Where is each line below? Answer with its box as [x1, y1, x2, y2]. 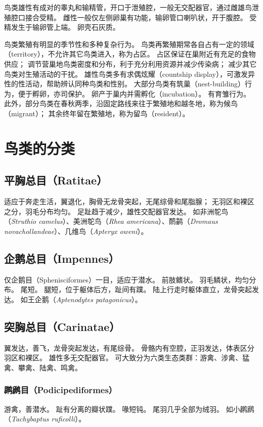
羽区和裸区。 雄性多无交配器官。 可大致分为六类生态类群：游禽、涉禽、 [4, 352, 243, 363]
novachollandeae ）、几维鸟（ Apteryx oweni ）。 [4, 225, 148, 236]
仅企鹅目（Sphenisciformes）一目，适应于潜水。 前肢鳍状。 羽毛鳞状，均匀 [4, 274, 249, 284]
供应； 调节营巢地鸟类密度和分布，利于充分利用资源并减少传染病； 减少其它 [4, 58, 257, 69]
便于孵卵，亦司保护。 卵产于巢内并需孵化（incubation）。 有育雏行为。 [18, 88, 250, 99]
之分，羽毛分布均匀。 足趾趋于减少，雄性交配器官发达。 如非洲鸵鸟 [4, 206, 229, 216]
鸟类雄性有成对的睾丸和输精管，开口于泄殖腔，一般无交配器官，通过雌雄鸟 [4, 2, 252, 12]
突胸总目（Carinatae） [4, 318, 120, 334]
